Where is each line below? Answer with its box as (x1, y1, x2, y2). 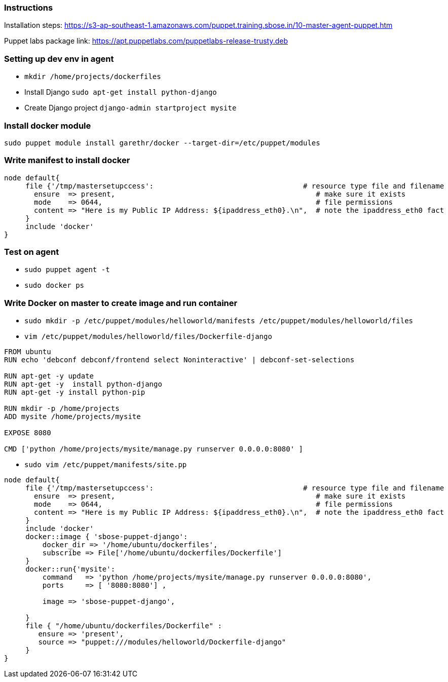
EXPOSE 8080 (4, 429, 51, 437)
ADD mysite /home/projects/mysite (4, 412, 141, 421)
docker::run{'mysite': (25, 565, 116, 574)
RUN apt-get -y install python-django (4, 380, 162, 389)
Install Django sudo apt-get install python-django (24, 88, 217, 97)
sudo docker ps (24, 281, 85, 290)
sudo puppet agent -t (24, 266, 110, 274)
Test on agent (4, 247, 59, 257)
